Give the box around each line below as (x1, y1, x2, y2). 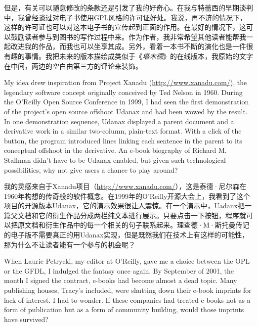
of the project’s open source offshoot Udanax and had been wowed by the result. (4, 106, 248, 116)
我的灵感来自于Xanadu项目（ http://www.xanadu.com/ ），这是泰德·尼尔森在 (4, 181, 247, 191)
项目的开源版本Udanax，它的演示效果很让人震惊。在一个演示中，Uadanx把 (4, 200, 245, 211)
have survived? (4, 314, 48, 324)
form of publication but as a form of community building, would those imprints (4, 304, 244, 315)
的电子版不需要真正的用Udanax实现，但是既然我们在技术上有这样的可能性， (4, 230, 249, 240)
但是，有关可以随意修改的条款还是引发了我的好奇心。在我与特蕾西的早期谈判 (4, 2, 253, 12)
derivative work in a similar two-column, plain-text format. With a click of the (4, 126, 242, 136)
